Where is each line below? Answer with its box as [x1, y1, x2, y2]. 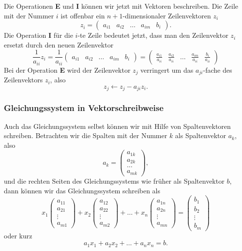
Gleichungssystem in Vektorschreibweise [4, 102, 164, 114]
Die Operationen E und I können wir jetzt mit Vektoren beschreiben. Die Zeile [4, 1, 239, 11]
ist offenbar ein [60, 10, 105, 20]
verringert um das [140, 64, 194, 75]
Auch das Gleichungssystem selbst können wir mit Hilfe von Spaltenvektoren [4, 121, 231, 131]
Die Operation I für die [4, 30, 73, 40]
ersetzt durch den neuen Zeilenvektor [4, 39, 114, 49]
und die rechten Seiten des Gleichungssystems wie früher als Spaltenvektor [4, 175, 225, 186]
